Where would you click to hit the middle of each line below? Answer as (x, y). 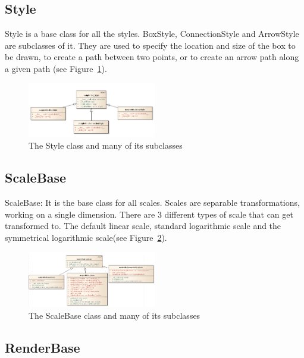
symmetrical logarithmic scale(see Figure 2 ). (86, 238)
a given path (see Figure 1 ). (56, 68)
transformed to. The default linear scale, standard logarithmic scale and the (143, 226)
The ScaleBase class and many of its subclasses (115, 315)
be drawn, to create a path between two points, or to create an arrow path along (152, 57)
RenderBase (43, 347)
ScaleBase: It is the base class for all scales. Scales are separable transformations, (152, 202)
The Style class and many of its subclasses (106, 145)
